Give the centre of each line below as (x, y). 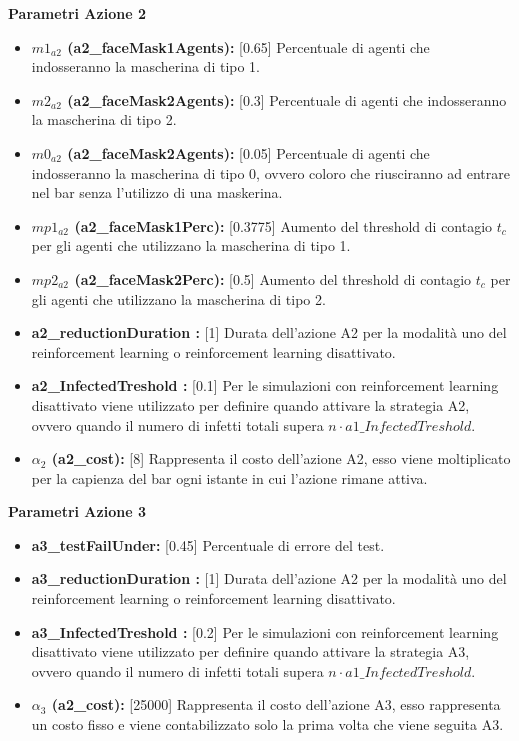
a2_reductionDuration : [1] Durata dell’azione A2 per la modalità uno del (269, 332)
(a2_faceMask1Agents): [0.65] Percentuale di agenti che (248, 46)
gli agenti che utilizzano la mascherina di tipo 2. (178, 298)
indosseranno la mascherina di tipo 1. (146, 66)
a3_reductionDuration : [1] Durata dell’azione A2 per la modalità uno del (269, 578)
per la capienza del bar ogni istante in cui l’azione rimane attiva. (229, 477)
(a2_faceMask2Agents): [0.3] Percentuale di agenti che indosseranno (287, 99)
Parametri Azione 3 (77, 511)
